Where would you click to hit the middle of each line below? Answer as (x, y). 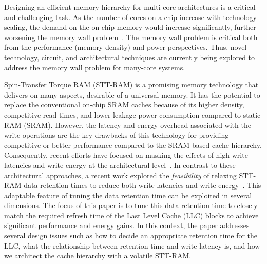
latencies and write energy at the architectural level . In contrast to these (120, 165)
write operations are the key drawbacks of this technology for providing (117, 135)
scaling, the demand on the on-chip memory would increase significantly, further (130, 27)
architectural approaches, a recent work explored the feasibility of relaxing (120, 175)
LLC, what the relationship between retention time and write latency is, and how (132, 245)
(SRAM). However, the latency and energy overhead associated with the (137, 125)
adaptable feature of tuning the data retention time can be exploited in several (128, 195)
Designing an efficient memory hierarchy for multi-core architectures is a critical (130, 7)
